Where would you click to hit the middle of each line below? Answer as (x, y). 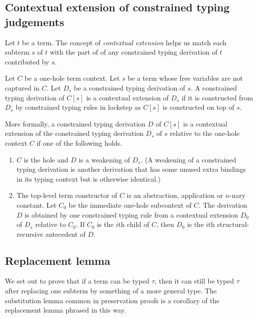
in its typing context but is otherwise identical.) (89, 178)
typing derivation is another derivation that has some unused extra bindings (131, 169)
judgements (35, 21)
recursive (30, 234)
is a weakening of (104, 159)
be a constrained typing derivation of (130, 87)
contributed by (27, 61)
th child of (133, 224)
